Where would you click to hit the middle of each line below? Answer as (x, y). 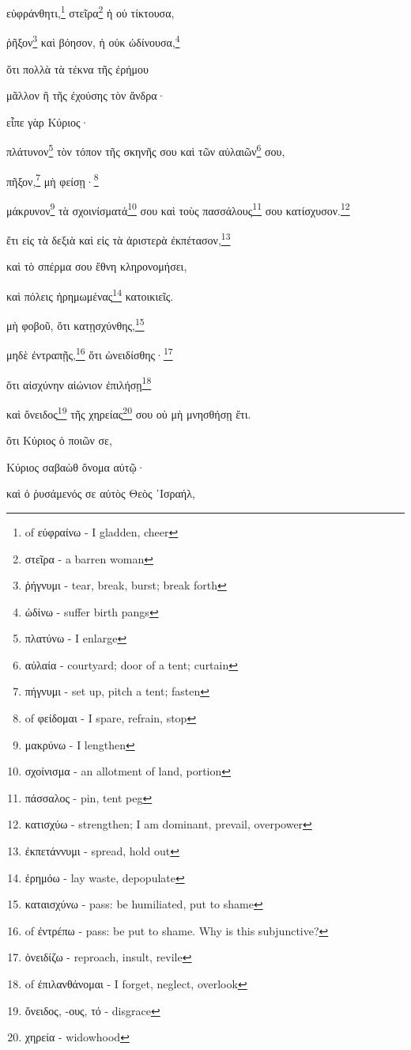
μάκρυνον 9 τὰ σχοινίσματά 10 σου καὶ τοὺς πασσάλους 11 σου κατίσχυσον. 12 (178, 209)
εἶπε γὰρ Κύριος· (48, 121)
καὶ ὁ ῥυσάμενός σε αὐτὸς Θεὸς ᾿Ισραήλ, (101, 493)
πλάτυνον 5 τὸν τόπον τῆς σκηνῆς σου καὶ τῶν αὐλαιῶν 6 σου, (146, 150)
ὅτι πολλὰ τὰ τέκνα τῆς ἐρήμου (77, 68)
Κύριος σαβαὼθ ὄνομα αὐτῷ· (76, 466)
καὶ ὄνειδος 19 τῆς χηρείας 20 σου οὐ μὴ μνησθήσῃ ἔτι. (129, 412)
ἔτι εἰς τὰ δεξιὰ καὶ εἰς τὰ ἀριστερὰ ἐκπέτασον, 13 (119, 239)
